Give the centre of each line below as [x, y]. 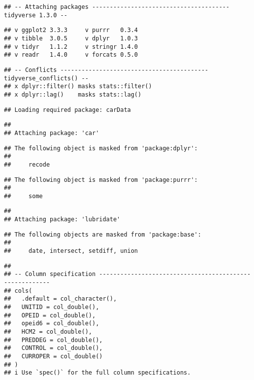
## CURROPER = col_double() [53, 356]
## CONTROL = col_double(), [53, 348]
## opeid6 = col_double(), [52, 324]
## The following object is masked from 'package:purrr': [101, 180]
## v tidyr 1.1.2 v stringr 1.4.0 [71, 47]
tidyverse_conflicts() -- [46, 78]
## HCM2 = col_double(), [48, 332]
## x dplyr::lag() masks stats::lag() [73, 94]
